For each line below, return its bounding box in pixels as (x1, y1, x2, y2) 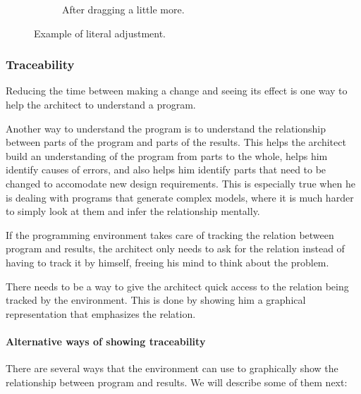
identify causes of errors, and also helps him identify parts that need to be (6, 162, 326, 177)
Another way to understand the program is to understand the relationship (6, 121, 326, 135)
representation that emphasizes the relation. (6, 306, 196, 321)
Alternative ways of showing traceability (6, 333, 206, 348)
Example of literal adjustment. (34, 25, 166, 40)
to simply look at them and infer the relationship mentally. (6, 204, 260, 218)
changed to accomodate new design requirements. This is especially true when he (6, 176, 355, 190)
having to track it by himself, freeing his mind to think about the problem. (6, 254, 329, 269)
